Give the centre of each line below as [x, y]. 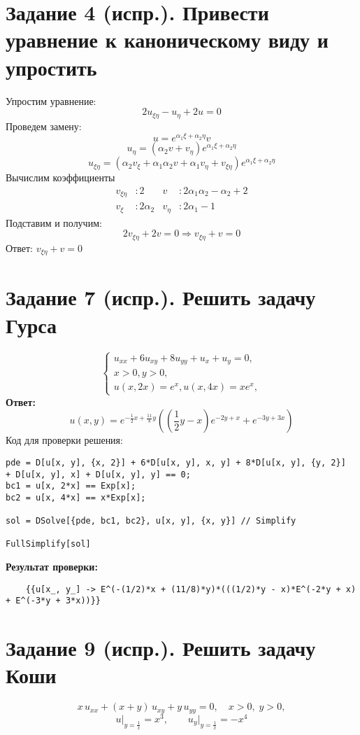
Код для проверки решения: [64, 440]
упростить [51, 67]
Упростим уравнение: [51, 100]
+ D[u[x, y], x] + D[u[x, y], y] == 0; [98, 474]
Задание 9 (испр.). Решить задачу [161, 648]
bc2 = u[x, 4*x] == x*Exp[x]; [76, 497]
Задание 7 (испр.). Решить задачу [161, 297]
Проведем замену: [44, 126]
